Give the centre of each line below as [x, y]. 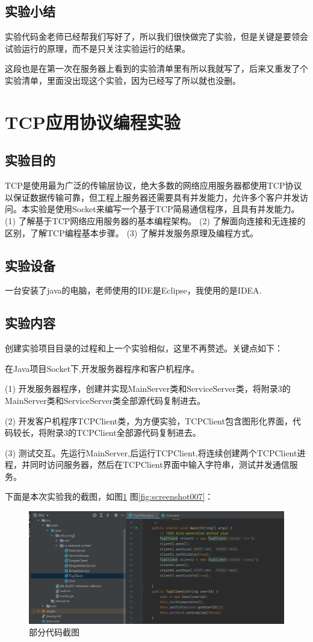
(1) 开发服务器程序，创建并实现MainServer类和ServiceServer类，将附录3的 [148, 389]
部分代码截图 [54, 632]
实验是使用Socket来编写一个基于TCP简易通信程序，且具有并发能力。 [165, 209]
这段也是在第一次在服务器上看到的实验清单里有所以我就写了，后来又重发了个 [156, 68]
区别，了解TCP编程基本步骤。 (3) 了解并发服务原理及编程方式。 [132, 232]
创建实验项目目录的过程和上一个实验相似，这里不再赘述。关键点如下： [144, 348]
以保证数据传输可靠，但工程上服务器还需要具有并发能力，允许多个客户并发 [152, 197]
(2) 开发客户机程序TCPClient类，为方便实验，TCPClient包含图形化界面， [149, 420]
